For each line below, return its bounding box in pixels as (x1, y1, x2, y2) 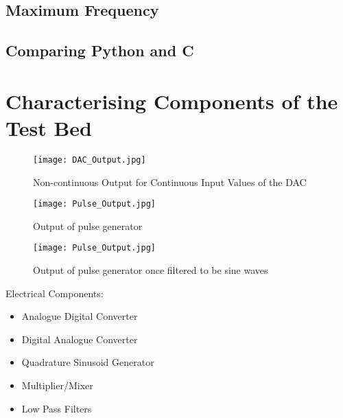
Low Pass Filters (21, 401, 92, 415)
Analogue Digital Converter (21, 309, 138, 323)
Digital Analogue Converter (21, 332, 138, 346)
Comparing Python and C (5, 40, 194, 61)
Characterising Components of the (5, 86, 338, 115)
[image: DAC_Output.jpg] (33, 154, 146, 165)
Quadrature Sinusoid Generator (21, 355, 154, 369)
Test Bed (5, 113, 92, 141)
